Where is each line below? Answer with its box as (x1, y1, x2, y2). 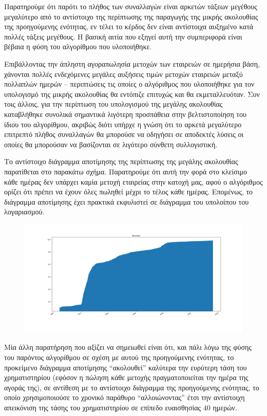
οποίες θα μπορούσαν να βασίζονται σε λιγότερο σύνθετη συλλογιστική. (4, 138, 218, 149)
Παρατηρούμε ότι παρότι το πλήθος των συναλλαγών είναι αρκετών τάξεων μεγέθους (4, 1, 257, 11)
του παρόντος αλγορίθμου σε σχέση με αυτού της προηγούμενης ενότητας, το (4, 352, 234, 363)
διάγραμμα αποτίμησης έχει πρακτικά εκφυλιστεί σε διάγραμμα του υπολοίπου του (4, 196, 249, 207)
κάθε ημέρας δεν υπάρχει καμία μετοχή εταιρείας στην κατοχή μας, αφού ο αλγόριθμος (4, 176, 263, 187)
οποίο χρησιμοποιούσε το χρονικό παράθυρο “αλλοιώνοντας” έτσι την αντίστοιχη (4, 392, 245, 403)
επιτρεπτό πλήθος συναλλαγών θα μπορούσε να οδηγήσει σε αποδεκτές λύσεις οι (4, 129, 244, 140)
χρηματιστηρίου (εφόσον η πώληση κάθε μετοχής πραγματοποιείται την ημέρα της (4, 372, 249, 383)
